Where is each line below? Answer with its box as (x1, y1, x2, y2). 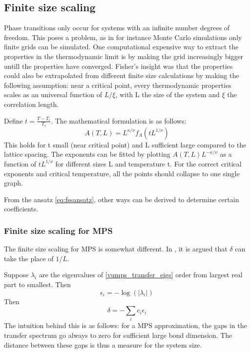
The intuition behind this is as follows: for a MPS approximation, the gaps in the (4, 320, 247, 331)
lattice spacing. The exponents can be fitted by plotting (4, 149, 170, 159)
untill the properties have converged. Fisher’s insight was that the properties (4, 61, 233, 71)
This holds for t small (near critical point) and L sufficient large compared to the (4, 139, 247, 149)
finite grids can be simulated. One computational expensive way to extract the (4, 42, 239, 52)
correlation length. (4, 99, 59, 109)
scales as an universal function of (4, 89, 103, 100)
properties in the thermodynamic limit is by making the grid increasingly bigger (4, 51, 244, 61)
